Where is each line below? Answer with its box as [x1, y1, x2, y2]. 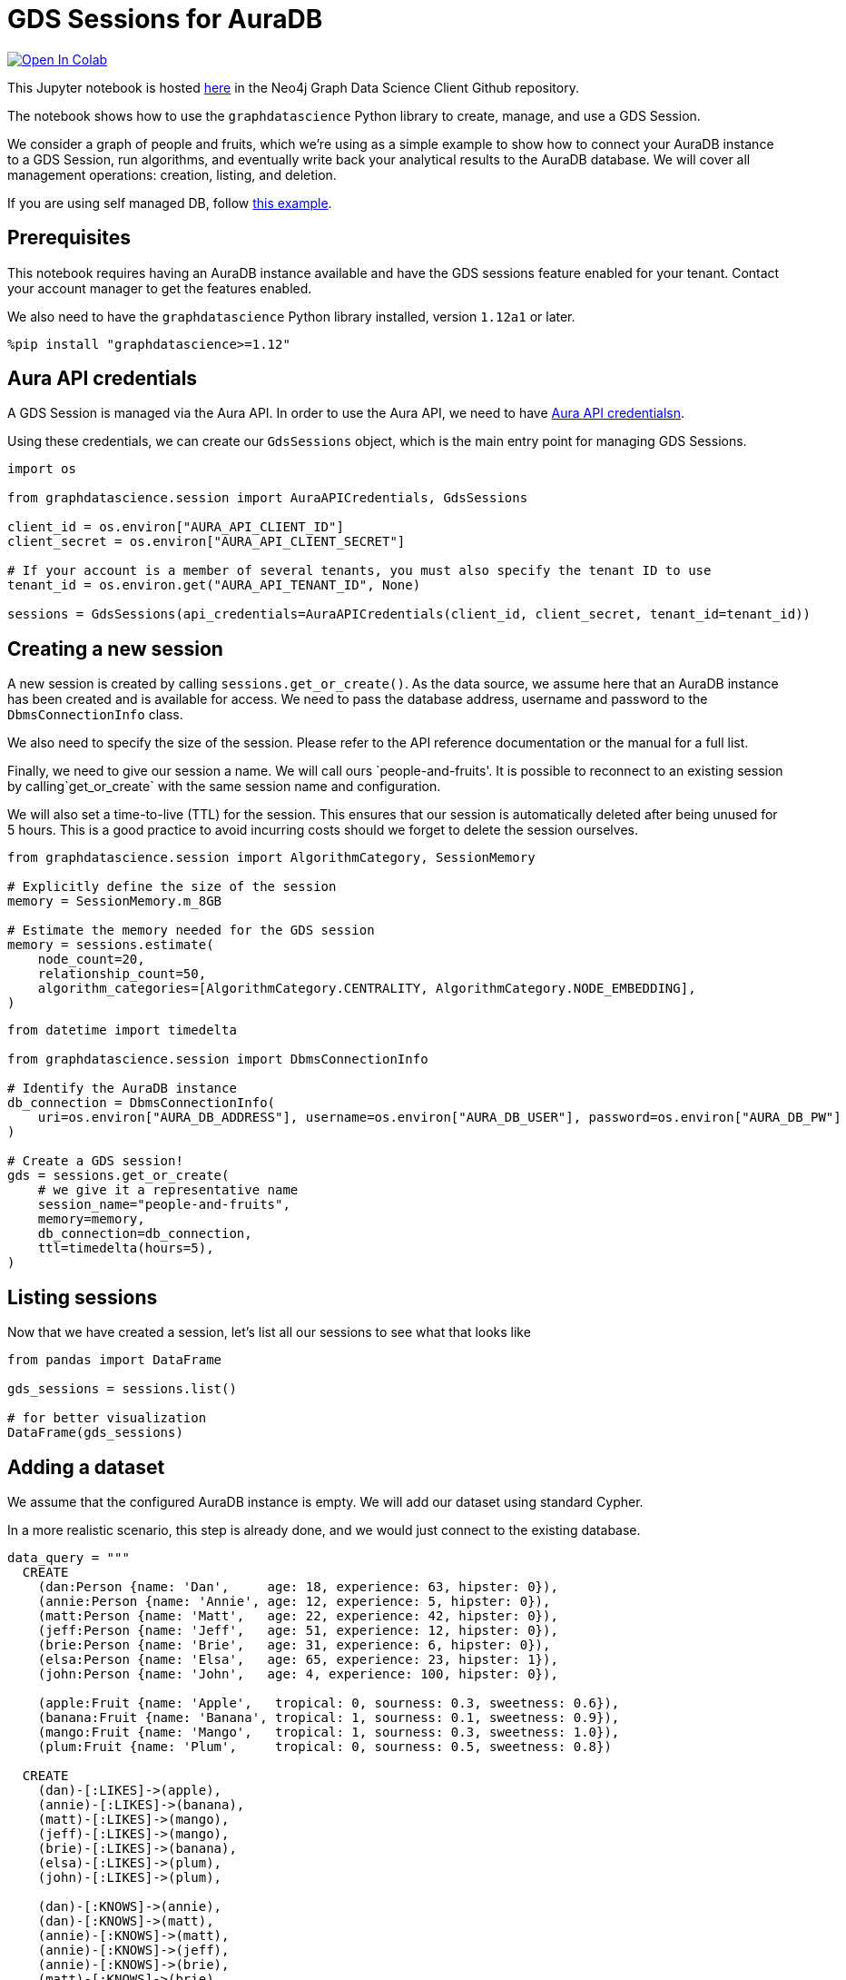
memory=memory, [37, 1212, 145, 1227]
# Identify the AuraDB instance [7, 1081, 237, 1096]
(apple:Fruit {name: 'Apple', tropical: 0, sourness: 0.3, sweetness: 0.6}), [37, 1695, 620, 1710]
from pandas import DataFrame [7, 1352, 222, 1368]
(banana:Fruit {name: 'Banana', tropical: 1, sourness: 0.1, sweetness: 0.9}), [37, 1709, 620, 1725]
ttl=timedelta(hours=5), [37, 1241, 214, 1256]
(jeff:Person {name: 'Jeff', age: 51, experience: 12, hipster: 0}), [37, 1622, 558, 1638]
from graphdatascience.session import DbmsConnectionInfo [7, 1052, 428, 1067]
